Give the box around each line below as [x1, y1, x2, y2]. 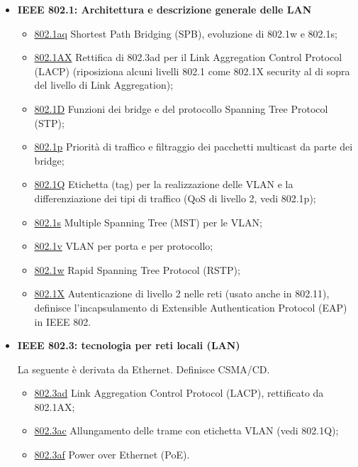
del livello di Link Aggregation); [34, 77, 174, 92]
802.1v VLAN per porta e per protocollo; [34, 238, 213, 253]
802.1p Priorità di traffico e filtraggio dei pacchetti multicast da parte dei [34, 139, 353, 154]
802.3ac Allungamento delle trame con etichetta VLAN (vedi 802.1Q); [34, 423, 339, 438]
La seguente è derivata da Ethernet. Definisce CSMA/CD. [17, 361, 270, 376]
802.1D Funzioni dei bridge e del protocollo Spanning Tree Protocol [34, 101, 328, 116]
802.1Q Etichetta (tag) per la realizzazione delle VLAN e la [34, 177, 293, 192]
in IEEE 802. [34, 314, 91, 329]
